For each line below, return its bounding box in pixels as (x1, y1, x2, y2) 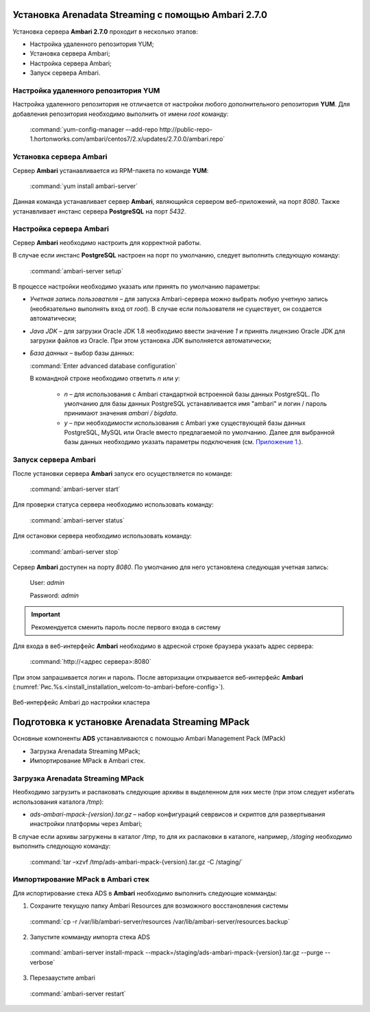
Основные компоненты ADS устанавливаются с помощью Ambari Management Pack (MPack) (12, 735, 286, 743)
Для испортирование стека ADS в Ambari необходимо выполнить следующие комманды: (12, 889, 277, 897)
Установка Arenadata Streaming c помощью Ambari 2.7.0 (12, 9, 268, 21)
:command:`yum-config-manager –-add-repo (29, 126, 158, 133)
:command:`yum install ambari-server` (29, 182, 138, 190)
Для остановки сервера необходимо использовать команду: (12, 532, 192, 540)
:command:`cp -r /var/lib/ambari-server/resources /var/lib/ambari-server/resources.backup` (29, 917, 291, 925)
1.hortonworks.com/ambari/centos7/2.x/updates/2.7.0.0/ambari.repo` (29, 135, 225, 143)
